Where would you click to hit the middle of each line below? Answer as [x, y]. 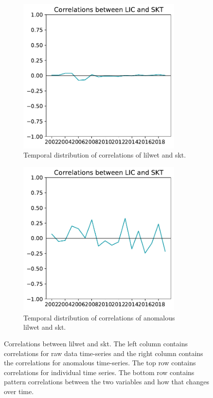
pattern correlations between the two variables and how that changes [106, 382]
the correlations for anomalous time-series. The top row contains [100, 363]
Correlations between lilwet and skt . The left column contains [96, 343]
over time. [19, 391]
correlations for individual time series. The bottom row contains [99, 372]
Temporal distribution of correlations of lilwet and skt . [105, 155]
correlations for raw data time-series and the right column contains [104, 353]
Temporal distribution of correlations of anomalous [99, 317]
